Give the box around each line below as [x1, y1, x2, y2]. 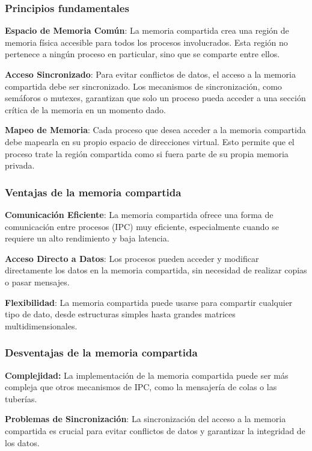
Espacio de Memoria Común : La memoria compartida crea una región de [5, 24, 289, 37]
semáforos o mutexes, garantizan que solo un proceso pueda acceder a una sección [5, 92, 306, 104]
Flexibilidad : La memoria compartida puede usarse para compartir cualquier [5, 296, 293, 308]
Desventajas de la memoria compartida [5, 345, 198, 360]
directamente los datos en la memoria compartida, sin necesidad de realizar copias [5, 264, 307, 276]
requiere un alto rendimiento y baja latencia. [5, 232, 170, 244]
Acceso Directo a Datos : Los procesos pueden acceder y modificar [5, 252, 259, 264]
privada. [5, 159, 35, 172]
